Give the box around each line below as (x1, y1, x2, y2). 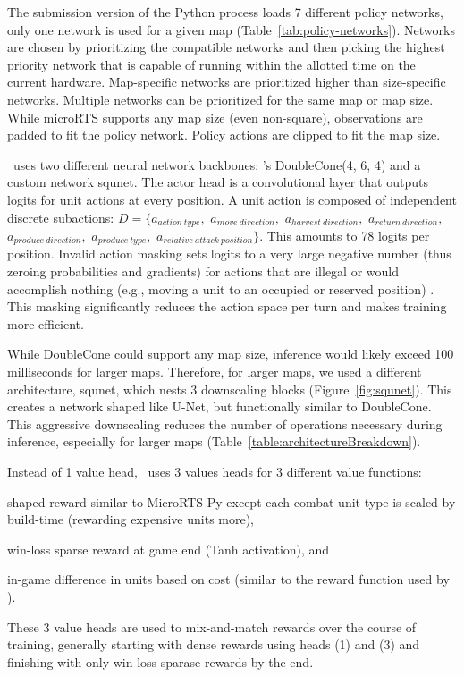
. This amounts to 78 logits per (259, 225, 430, 244)
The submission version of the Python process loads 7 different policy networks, (7, 3, 443, 21)
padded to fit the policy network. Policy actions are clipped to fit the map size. (7, 125, 441, 144)
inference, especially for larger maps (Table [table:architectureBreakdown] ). (7, 432, 421, 451)
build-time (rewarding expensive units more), (7, 510, 255, 529)
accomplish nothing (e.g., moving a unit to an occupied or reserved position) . (7, 279, 434, 298)
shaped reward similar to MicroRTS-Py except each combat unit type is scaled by (7, 492, 456, 511)
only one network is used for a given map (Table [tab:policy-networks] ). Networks (7, 20, 455, 38)
